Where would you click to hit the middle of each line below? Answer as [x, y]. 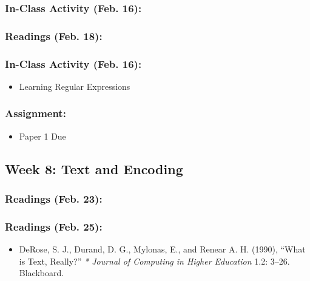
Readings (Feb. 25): [54, 226]
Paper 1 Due [42, 136]
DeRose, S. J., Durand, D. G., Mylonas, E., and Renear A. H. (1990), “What [162, 249]
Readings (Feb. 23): [54, 199]
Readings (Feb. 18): [54, 36]
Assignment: [35, 113]
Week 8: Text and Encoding [94, 168]
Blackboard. [42, 273]
